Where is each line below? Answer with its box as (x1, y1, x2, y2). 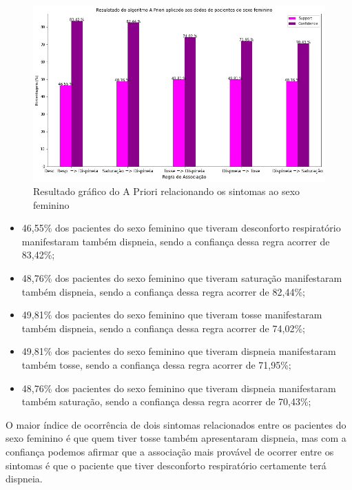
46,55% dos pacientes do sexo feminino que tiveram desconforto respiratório (21, 221, 341, 235)
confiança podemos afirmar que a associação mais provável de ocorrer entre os (6, 445, 334, 459)
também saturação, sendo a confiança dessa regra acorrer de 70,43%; (21, 394, 311, 409)
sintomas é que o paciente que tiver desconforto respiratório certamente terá (6, 458, 327, 472)
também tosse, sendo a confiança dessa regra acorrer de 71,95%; (21, 358, 291, 372)
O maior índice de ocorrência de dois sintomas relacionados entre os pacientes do (6, 417, 346, 431)
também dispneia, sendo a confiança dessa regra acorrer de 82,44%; (21, 284, 305, 298)
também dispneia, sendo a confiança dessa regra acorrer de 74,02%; (21, 320, 305, 335)
